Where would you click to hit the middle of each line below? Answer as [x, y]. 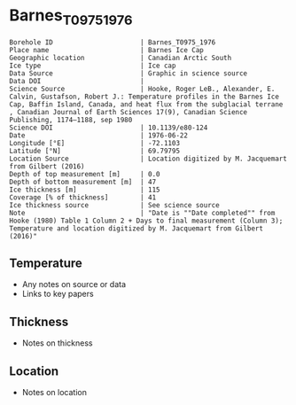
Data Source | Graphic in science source [129, 73]
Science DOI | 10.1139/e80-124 [109, 128]
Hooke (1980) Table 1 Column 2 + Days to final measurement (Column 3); [146, 221]
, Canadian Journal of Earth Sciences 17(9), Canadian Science [129, 112]
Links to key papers [58, 294]
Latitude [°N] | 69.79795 [94, 151]
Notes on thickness [57, 343]
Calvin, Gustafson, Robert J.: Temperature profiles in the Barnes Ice [144, 97]
